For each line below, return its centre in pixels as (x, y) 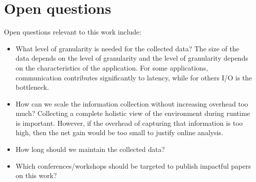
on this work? (36, 175)
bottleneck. (32, 87)
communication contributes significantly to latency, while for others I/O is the (134, 77)
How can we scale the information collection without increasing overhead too (132, 103)
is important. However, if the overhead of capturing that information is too (129, 123)
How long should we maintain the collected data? (90, 149)
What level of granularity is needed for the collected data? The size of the (127, 48)
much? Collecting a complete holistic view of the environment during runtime (133, 113)
